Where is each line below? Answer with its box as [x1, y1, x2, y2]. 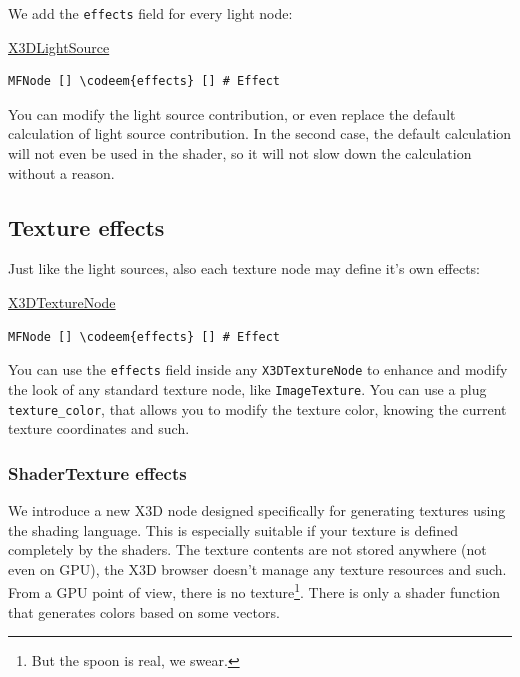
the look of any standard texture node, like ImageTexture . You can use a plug [8, 378, 487, 399]
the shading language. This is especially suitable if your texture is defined [8, 519, 459, 540]
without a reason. [8, 162, 115, 183]
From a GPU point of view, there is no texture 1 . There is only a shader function [8, 579, 501, 603]
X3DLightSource [8, 36, 110, 57]
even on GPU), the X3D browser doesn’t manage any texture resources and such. [8, 558, 507, 579]
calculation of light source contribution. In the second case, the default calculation [8, 123, 512, 144]
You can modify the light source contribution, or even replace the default [8, 103, 456, 124]
